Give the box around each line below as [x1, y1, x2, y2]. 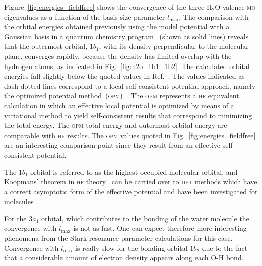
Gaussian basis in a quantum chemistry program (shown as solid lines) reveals [4, 31, 249, 41]
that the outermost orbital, [4, 41, 88, 51]
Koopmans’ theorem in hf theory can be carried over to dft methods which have [4, 176, 257, 187]
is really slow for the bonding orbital [75, 242, 188, 253]
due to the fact [202, 242, 248, 253]
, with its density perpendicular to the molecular [99, 41, 249, 51]
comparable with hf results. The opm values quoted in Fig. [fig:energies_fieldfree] [4, 129, 256, 140]
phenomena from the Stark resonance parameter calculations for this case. [4, 233, 233, 243]
